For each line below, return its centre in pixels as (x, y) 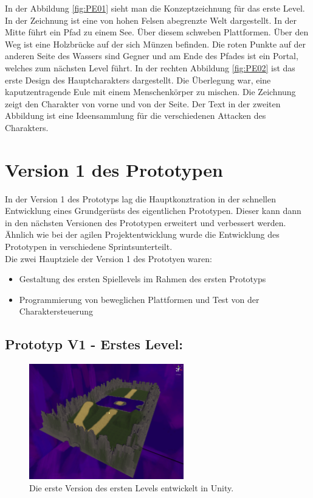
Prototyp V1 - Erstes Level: (94, 344)
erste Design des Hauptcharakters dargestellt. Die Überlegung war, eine (138, 80)
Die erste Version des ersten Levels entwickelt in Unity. (132, 487)
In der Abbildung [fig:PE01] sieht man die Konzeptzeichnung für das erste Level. (155, 8)
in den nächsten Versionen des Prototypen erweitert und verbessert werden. (146, 222)
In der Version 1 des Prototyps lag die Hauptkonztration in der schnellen (140, 198)
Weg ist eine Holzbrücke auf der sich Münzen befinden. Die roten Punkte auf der (155, 44)
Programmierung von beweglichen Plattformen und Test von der (139, 299)
